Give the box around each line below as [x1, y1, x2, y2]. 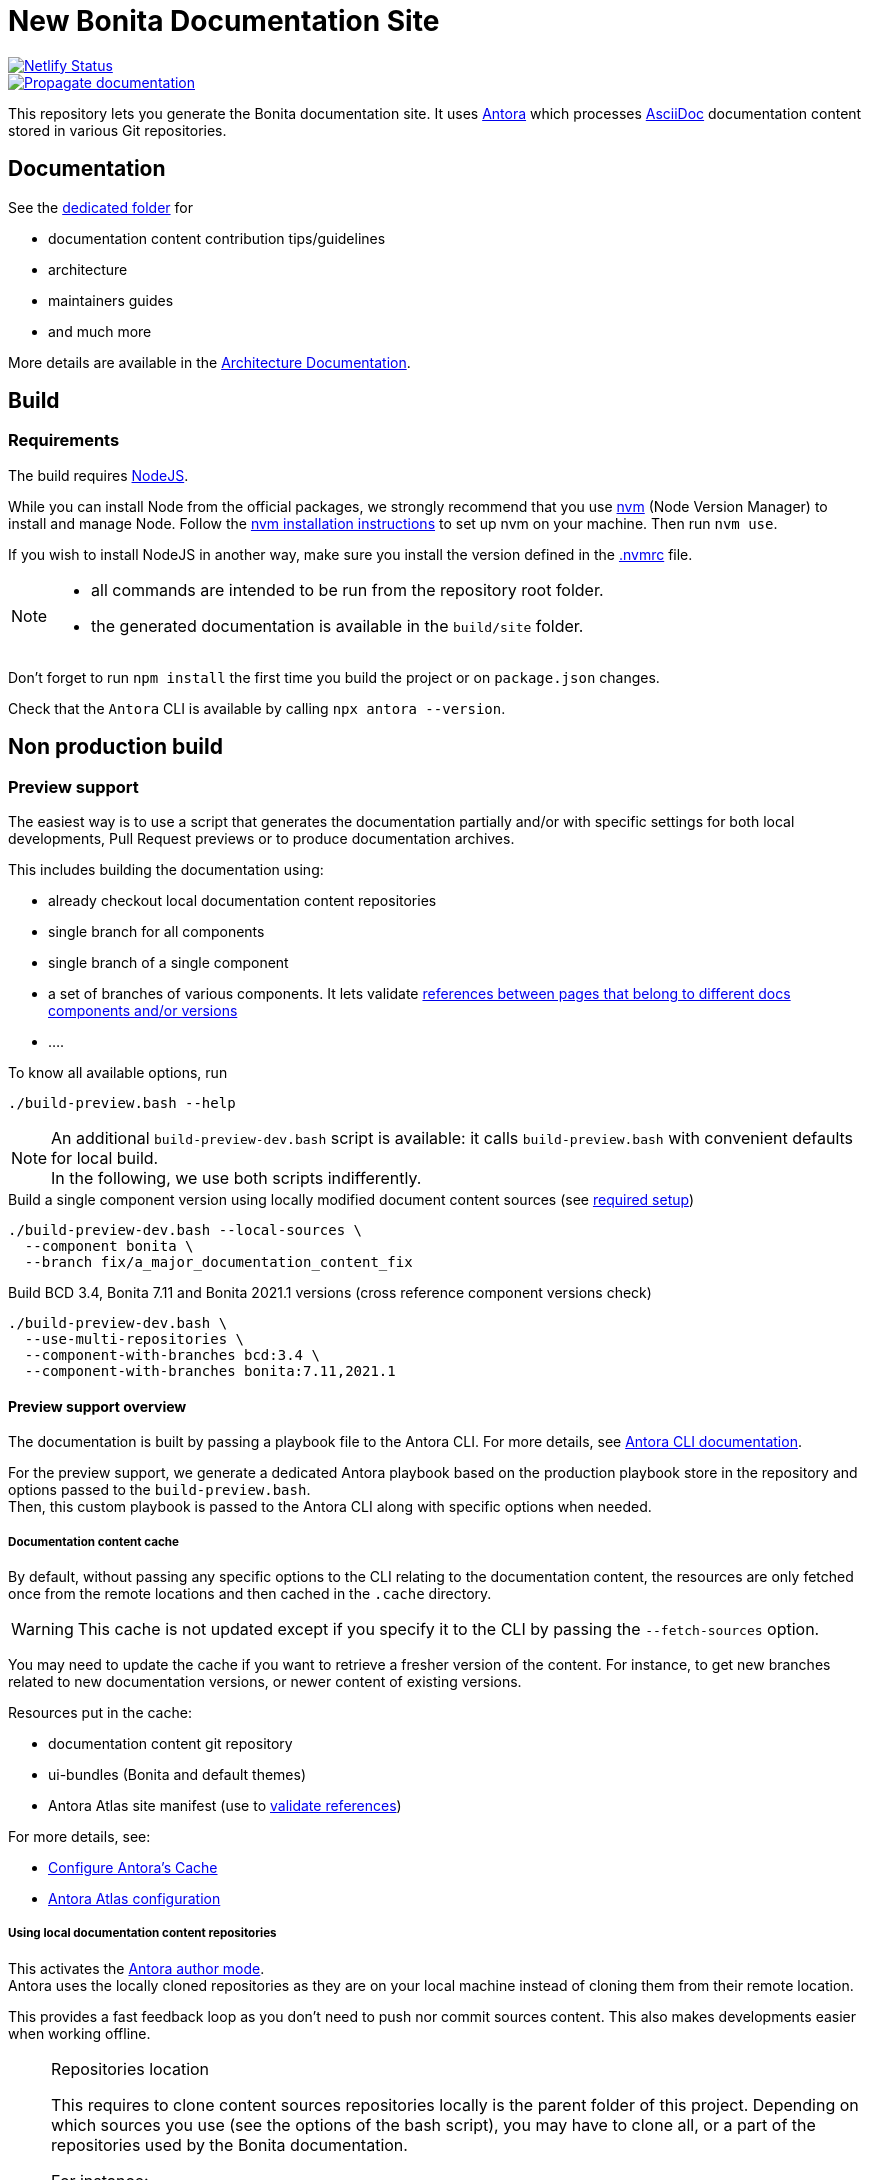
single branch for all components [48, 923, 265, 941]
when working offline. [8, 2024, 151, 2042]
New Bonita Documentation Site [8, 4, 440, 38]
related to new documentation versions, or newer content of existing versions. [8, 1673, 522, 1691]
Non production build [8, 734, 223, 760]
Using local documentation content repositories [8, 1926, 277, 1941]
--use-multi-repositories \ [24, 1331, 245, 1348]
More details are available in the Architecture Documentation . [8, 353, 411, 371]
